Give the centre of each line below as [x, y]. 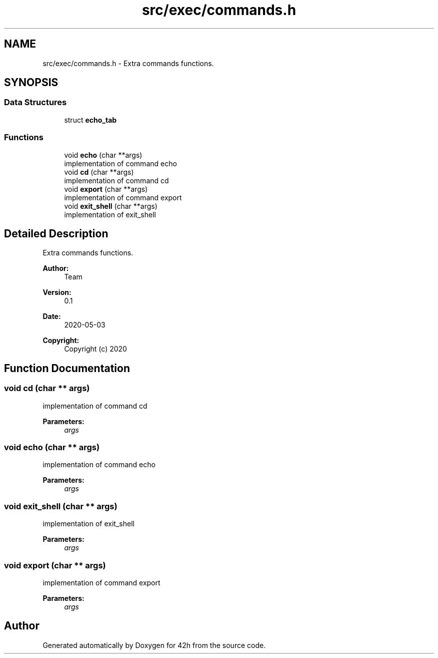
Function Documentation [67, 368]
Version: [57, 292]
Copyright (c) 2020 [95, 349]
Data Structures [35, 102]
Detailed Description [56, 233]
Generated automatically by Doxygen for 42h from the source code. [154, 645]
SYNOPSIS [31, 83]
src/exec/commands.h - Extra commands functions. [128, 63]
